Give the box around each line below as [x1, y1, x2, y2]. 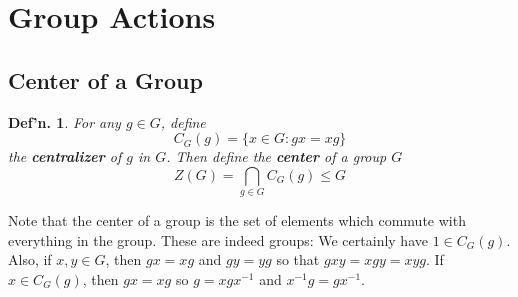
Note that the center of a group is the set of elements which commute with [8, 210, 466, 231]
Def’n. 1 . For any [8, 111, 121, 132]
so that [276, 249, 320, 270]
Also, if [8, 249, 52, 270]
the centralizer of [8, 146, 122, 167]
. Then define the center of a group [166, 146, 387, 167]
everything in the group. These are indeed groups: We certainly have [8, 229, 428, 250]
